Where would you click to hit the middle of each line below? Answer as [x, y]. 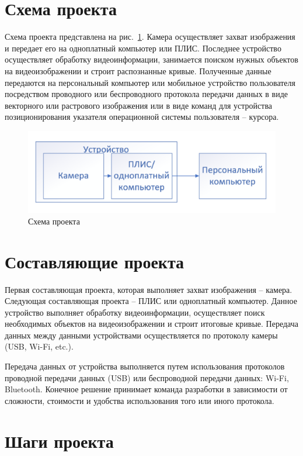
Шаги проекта [59, 441]
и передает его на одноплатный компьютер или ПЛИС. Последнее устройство [143, 48]
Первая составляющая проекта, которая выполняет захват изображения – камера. [149, 289]
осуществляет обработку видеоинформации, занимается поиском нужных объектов [151, 59]
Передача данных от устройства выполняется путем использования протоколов [145, 366]
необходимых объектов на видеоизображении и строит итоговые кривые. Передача [151, 324]
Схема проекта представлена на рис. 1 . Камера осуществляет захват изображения [150, 37]
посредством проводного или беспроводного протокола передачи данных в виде [147, 94]
